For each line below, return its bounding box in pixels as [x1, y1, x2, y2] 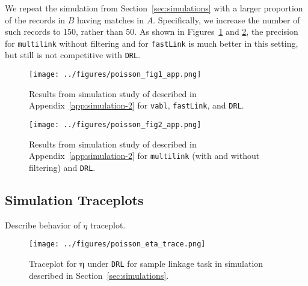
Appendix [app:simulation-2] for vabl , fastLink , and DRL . [29, 99, 244, 112]
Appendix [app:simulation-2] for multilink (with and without [29, 149, 260, 162]
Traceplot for [29, 257, 77, 270]
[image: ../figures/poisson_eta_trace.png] [29, 240, 206, 249]
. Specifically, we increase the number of [153, 13, 300, 26]
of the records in [5, 13, 66, 26]
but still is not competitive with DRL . [5, 49, 141, 61]
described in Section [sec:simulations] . [29, 269, 169, 281]
